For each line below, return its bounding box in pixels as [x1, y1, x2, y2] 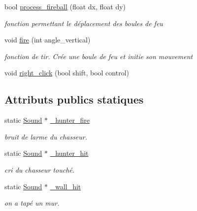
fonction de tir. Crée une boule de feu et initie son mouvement [4, 51, 193, 61]
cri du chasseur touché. [4, 164, 75, 175]
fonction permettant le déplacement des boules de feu [4, 18, 163, 28]
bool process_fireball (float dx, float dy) [4, 1, 126, 11]
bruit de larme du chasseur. [4, 131, 88, 141]
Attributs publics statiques [4, 92, 144, 107]
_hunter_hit [50, 148, 89, 158]
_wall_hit [50, 181, 81, 191]
